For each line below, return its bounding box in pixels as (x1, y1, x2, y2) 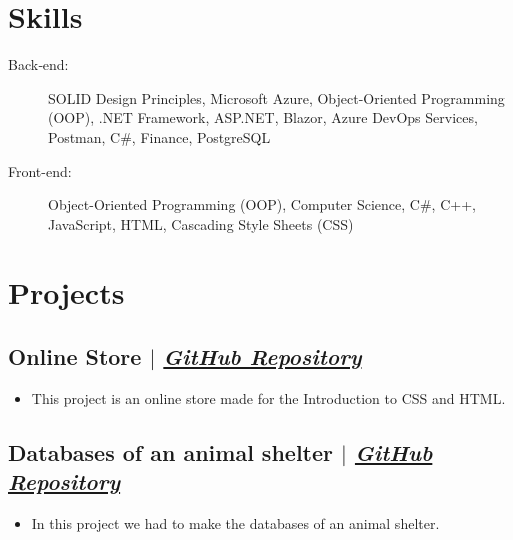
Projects (8, 272, 125, 313)
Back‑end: (8, 54, 69, 75)
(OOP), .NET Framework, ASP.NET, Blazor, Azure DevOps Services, (48, 107, 478, 128)
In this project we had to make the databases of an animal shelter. (31, 513, 440, 534)
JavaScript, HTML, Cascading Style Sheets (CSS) (48, 213, 354, 234)
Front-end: (8, 160, 72, 181)
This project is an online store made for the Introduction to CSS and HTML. (31, 387, 506, 408)
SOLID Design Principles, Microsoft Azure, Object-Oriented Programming (48, 87, 505, 108)
